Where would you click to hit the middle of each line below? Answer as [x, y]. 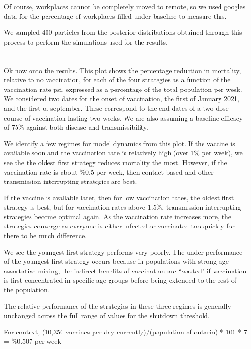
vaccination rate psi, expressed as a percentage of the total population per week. [123, 89]
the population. [27, 290]
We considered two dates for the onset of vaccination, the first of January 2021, [122, 99]
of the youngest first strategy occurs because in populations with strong [110, 261]
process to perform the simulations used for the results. [86, 41]
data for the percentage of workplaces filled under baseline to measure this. [115, 16]
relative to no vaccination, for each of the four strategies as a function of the [117, 80]
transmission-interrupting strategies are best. [71, 181]
